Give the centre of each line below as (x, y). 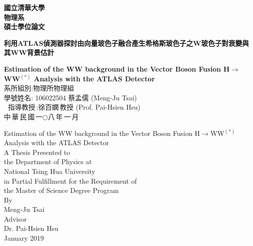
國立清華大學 (24, 7)
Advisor (16, 218)
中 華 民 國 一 (23, 116)
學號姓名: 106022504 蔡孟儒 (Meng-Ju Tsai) (71, 97)
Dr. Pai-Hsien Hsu (31, 228)
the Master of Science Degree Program (61, 190)
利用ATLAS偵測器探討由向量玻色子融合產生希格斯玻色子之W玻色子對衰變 (123, 43)
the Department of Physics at (48, 161)
